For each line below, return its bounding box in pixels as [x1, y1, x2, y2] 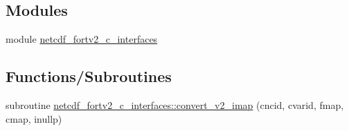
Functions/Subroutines [6, 65, 172, 87]
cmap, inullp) [6, 111, 62, 125]
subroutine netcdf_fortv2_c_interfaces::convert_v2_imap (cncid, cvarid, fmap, [6, 98, 344, 112]
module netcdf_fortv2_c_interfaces [6, 32, 158, 46]
